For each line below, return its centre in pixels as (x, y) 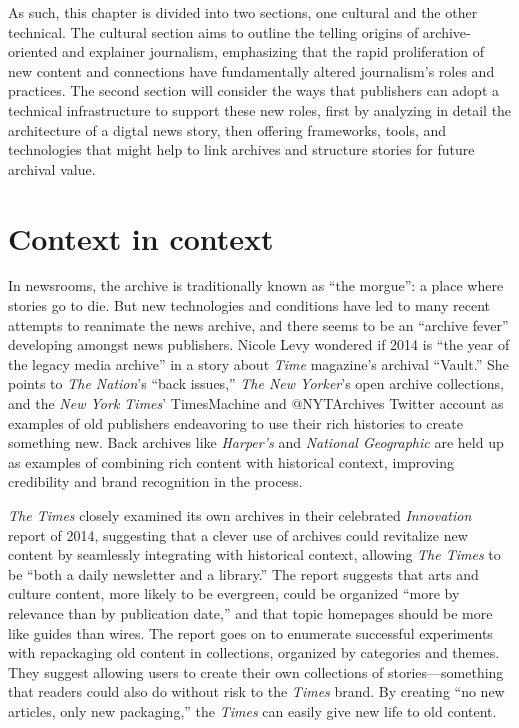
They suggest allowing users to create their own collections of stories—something (256, 671)
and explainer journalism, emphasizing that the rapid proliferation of (273, 51)
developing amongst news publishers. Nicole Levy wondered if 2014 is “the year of (259, 344)
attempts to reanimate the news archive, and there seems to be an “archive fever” (258, 324)
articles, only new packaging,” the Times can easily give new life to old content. (252, 710)
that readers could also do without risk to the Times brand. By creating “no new (256, 691)
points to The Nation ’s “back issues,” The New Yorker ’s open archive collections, (256, 383)
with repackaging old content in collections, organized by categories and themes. (254, 652)
